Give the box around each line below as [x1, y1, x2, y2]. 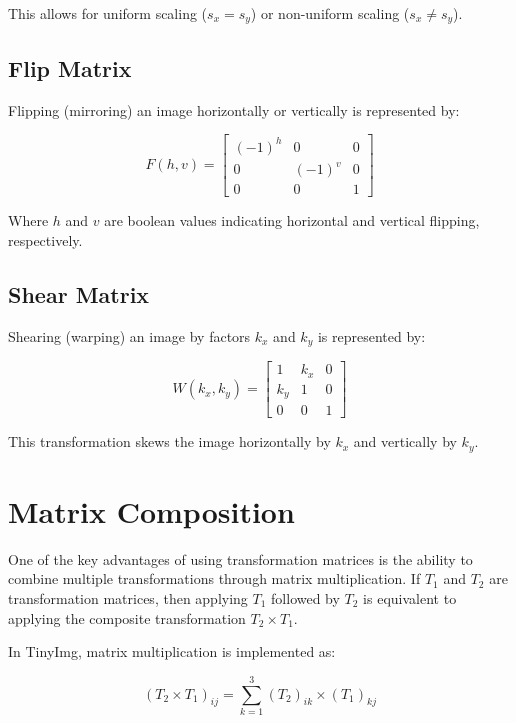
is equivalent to [363, 587, 457, 608]
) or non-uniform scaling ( [250, 3, 410, 23]
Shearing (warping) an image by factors [8, 325, 251, 346]
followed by [271, 587, 340, 608]
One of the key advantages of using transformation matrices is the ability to [8, 548, 473, 569]
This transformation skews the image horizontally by [8, 431, 331, 452]
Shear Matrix [8, 278, 150, 309]
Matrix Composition [8, 490, 295, 531]
